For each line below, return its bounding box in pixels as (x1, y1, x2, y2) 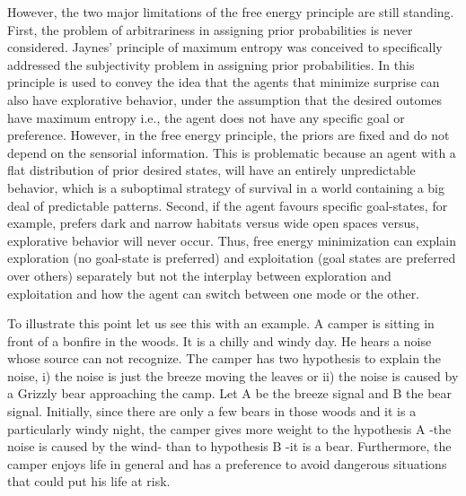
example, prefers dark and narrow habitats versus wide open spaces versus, (7, 213, 419, 232)
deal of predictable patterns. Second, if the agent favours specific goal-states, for (7, 196, 448, 214)
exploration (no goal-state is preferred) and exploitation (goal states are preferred (7, 248, 456, 267)
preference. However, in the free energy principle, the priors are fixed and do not (7, 126, 450, 144)
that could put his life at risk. (7, 472, 171, 491)
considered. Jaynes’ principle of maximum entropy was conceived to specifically (7, 38, 443, 57)
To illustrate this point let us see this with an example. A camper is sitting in (7, 314, 435, 333)
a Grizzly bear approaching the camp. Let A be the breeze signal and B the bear (7, 384, 453, 403)
